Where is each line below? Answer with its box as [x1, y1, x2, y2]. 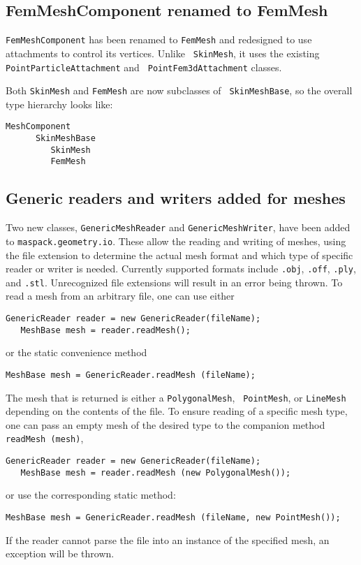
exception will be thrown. [6, 546, 115, 561]
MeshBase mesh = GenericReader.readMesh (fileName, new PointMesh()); [6, 513, 341, 523]
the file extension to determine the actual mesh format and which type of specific [6, 247, 353, 262]
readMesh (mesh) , [6, 431, 84, 446]
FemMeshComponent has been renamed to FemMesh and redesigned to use [6, 32, 312, 47]
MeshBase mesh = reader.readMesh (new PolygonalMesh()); [20, 467, 291, 478]
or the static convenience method [6, 345, 147, 360]
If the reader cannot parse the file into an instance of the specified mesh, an [6, 532, 330, 547]
